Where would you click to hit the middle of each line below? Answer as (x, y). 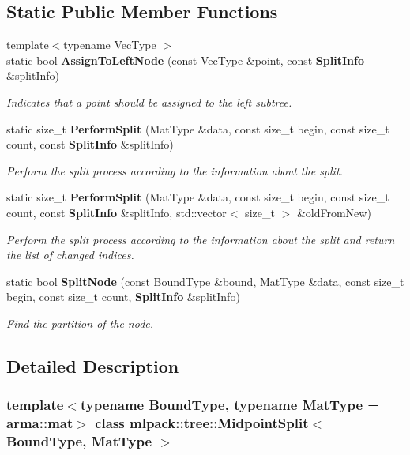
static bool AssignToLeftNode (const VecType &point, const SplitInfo (185, 60)
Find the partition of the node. (80, 323)
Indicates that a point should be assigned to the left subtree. (149, 102)
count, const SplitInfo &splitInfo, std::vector (117, 212)
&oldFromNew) (334, 212)
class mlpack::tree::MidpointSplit (202, 423)
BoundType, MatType (79, 441)
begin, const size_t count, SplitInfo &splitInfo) (123, 297)
